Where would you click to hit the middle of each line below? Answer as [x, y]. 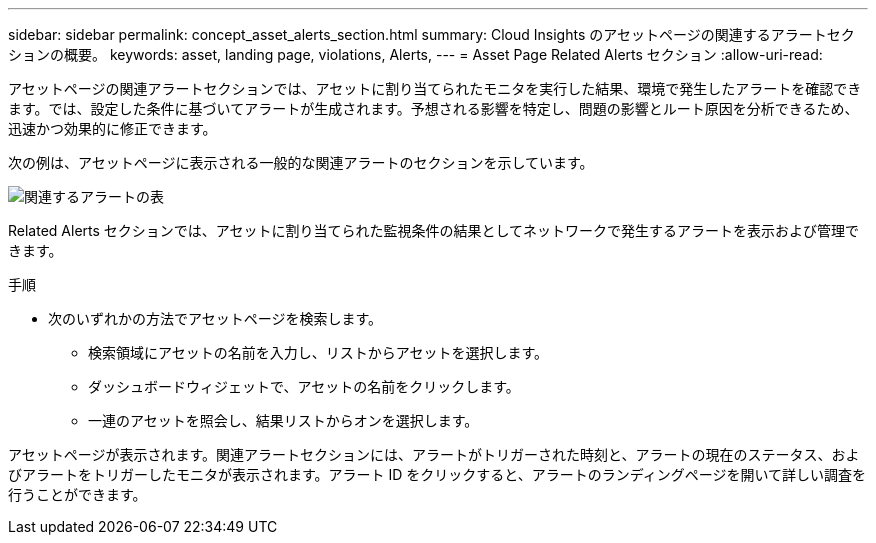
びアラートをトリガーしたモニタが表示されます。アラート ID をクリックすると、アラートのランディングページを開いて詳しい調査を [437, 474]
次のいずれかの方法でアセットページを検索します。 [215, 318]
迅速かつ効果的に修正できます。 [112, 128]
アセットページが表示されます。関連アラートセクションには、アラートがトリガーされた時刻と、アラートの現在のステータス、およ [434, 454]
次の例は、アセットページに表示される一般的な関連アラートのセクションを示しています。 [301, 162]
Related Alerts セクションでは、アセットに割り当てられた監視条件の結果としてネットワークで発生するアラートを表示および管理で [434, 230]
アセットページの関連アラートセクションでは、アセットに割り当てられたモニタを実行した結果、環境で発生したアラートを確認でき [435, 88]
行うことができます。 [77, 494]
